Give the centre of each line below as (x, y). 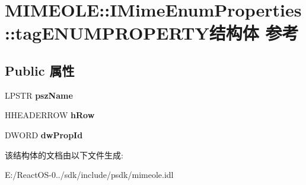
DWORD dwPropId (44, 134)
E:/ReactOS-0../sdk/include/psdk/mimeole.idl (89, 175)
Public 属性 (40, 70)
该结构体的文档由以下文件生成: (64, 155)
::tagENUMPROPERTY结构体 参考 (152, 33)
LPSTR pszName (39, 95)
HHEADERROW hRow (50, 115)
